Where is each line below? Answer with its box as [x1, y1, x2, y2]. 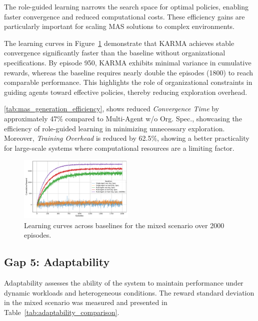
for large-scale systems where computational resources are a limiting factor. [4, 142, 234, 153]
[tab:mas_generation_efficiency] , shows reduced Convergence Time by [4, 103, 219, 114]
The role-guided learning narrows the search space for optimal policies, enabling [4, 1, 248, 11]
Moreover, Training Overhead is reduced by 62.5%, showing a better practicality [4, 133, 249, 143]
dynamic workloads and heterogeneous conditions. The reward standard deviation [4, 287, 254, 298]
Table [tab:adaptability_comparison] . [4, 307, 119, 317]
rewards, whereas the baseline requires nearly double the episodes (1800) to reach [4, 67, 253, 77]
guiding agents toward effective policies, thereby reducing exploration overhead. [4, 86, 247, 97]
